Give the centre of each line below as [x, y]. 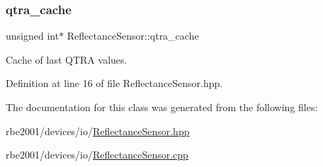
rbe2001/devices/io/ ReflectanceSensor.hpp [98, 131]
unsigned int [33, 36]
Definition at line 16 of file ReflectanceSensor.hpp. [114, 83]
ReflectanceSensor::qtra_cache [133, 36]
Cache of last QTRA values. [67, 59]
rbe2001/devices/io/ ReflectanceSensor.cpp [97, 155]
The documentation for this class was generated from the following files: [162, 107]
